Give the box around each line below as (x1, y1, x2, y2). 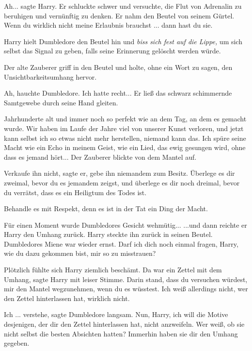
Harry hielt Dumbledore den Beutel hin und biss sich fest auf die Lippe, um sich (4, 36, 242, 46)
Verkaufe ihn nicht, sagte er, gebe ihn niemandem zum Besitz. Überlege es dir (4, 168, 235, 178)
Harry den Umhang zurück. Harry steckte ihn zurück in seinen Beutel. (4, 229, 213, 239)
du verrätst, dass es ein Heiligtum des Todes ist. (4, 187, 147, 197)
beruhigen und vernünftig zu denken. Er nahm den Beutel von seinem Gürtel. (4, 10, 235, 20)
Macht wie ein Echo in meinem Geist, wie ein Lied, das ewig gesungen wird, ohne (4, 142, 246, 152)
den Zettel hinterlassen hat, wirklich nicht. (4, 293, 130, 303)
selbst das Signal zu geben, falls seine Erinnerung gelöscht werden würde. (4, 46, 221, 56)
